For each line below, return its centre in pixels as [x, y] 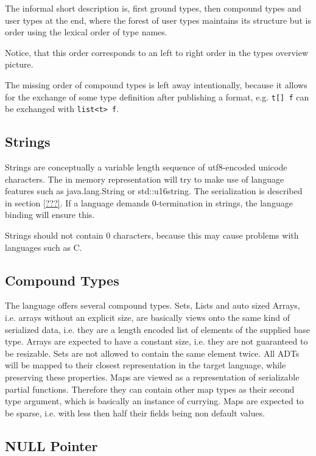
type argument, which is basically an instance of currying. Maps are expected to [154, 401]
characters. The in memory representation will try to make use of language [145, 179]
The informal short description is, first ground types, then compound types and [153, 8]
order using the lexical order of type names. [86, 32]
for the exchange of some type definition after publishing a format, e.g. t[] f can [157, 96]
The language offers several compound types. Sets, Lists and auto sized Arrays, [153, 305]
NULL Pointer [51, 445]
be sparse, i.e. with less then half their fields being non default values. [135, 412]
